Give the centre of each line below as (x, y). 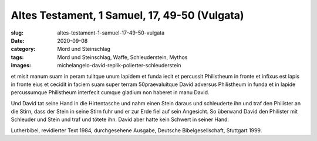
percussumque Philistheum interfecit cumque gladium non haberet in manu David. (110, 92)
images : (21, 66)
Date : (18, 40)
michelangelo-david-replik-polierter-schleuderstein (119, 66)
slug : (17, 33)
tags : (17, 57)
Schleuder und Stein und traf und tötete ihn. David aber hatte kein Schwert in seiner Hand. (120, 119)
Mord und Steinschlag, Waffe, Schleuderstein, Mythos (122, 57)
